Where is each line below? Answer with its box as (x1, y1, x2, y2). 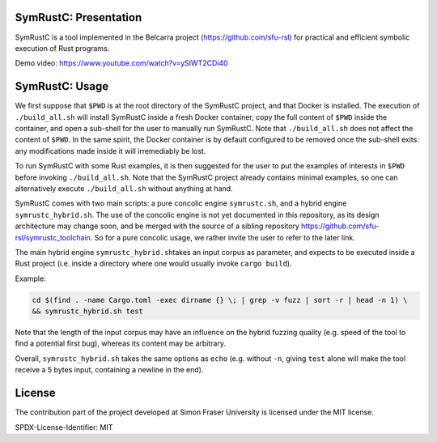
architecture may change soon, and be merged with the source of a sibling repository (15, 221, 299, 231)
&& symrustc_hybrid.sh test (32, 307, 143, 316)
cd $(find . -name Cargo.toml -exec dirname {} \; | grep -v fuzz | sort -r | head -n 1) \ (32, 295, 408, 304)
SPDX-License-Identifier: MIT (15, 422, 113, 432)
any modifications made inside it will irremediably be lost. (15, 146, 206, 155)
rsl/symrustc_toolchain (15, 232, 91, 242)
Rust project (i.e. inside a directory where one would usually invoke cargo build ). (15, 259, 292, 269)
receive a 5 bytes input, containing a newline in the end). (15, 365, 204, 375)
